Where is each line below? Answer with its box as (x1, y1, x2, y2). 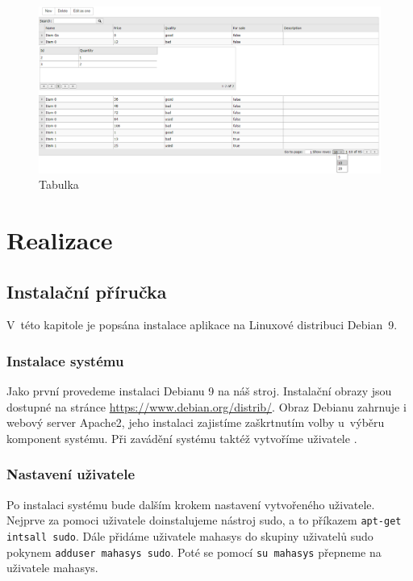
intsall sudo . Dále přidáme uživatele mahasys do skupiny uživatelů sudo (6, 528, 373, 545)
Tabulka (39, 176, 79, 193)
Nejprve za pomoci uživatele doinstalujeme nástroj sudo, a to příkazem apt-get (6, 512, 402, 529)
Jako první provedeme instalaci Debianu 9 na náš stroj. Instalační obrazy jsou (6, 382, 392, 399)
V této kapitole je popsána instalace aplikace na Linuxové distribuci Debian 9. (6, 316, 398, 333)
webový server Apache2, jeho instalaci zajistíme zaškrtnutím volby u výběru (6, 414, 385, 431)
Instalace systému (6, 350, 124, 370)
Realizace (6, 223, 113, 256)
